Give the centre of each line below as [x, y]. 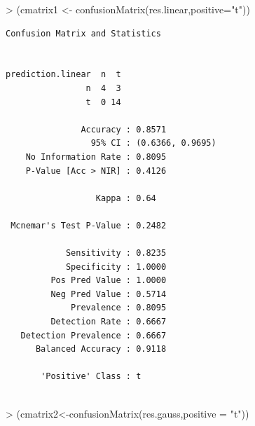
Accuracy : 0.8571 [124, 129]
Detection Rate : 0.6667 [109, 322]
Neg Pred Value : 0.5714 [109, 294]
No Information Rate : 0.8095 [96, 157]
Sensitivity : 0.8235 [116, 253]
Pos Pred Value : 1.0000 [109, 281]
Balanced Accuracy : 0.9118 [101, 349]
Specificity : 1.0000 [116, 267]
